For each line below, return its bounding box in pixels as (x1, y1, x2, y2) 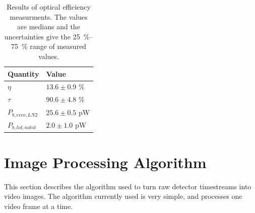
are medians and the (17, 21, 80, 32)
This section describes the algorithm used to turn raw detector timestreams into (4, 181, 251, 191)
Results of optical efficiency (7, 2, 91, 12)
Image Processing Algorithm (4, 151, 207, 172)
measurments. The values (10, 11, 88, 22)
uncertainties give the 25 (4, 31, 80, 41)
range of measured (30, 41, 87, 51)
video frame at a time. (4, 201, 73, 211)
